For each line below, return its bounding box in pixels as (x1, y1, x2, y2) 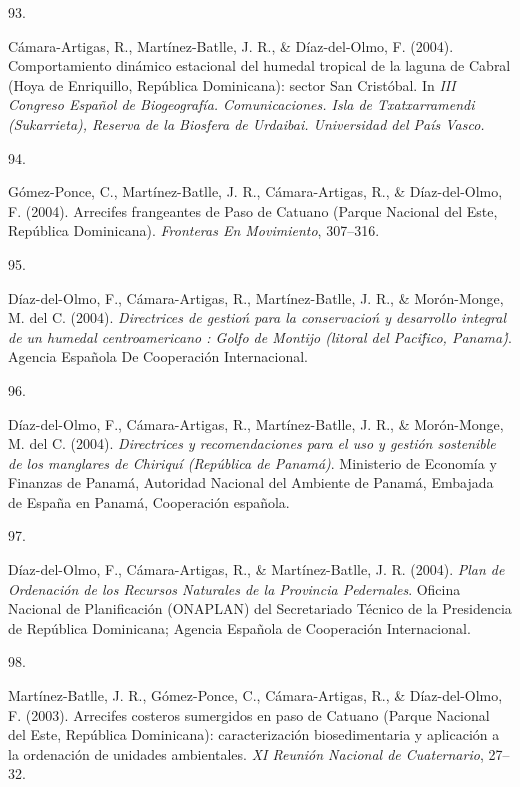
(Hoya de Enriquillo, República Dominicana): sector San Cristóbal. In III (8, 74, 456, 95)
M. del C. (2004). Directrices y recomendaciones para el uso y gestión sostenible (8, 433, 496, 454)
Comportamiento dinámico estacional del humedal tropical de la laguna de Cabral (8, 55, 511, 76)
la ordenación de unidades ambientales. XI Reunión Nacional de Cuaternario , (8, 743, 484, 764)
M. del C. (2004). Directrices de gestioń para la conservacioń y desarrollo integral (8, 307, 507, 328)
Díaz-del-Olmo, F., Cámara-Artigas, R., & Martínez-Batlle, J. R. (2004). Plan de (8, 559, 505, 580)
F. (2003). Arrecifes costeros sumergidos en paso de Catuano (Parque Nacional (8, 704, 490, 725)
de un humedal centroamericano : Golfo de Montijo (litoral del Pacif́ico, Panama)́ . (8, 326, 512, 347)
